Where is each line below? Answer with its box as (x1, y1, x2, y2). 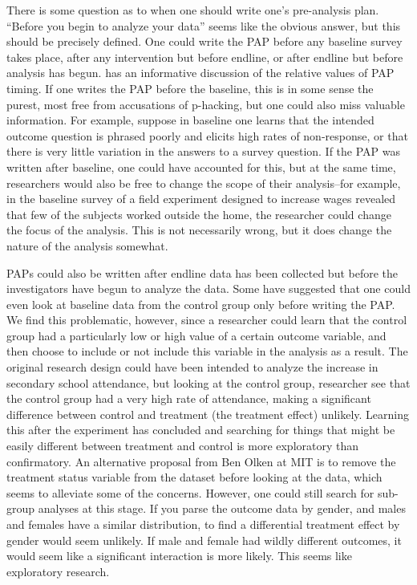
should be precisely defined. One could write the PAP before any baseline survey (6, 33, 403, 50)
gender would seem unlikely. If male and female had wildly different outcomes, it (6, 531, 402, 548)
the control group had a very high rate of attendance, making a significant (6, 390, 371, 407)
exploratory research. (6, 563, 110, 579)
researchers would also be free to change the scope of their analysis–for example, (6, 174, 401, 191)
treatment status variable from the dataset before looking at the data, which (6, 469, 383, 485)
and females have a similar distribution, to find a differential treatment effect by (6, 516, 400, 532)
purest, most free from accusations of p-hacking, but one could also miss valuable (6, 95, 405, 112)
